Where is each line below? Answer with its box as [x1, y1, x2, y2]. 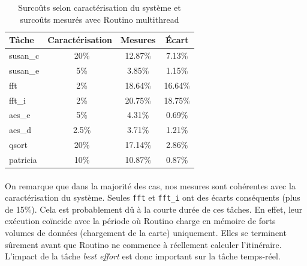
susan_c [9, 49, 40, 62]
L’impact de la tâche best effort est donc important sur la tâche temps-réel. [5, 250, 281, 262]
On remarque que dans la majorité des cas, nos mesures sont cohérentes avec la [5, 179, 296, 192]
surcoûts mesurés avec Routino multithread [20, 13, 179, 25]
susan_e [9, 64, 40, 76]
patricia [9, 153, 37, 165]
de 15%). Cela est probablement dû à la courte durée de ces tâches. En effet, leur [5, 202, 303, 215]
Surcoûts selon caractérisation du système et [18, 1, 181, 13]
